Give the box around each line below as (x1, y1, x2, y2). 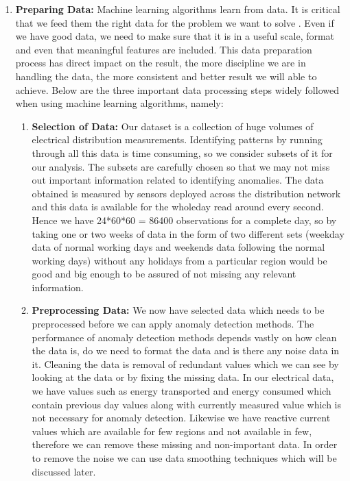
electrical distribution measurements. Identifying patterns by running (32, 132, 323, 147)
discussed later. (32, 464, 96, 478)
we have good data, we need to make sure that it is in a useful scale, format (15, 29, 335, 43)
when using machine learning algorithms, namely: (15, 96, 224, 110)
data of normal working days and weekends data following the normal (32, 240, 325, 254)
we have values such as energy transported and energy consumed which (32, 384, 331, 398)
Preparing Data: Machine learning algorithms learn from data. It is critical (15, 2, 340, 16)
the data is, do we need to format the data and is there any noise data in (32, 343, 340, 358)
